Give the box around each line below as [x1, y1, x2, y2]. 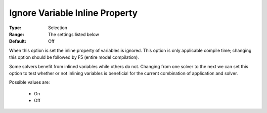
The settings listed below [48, 31, 99, 37]
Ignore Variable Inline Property [9, 7, 138, 18]
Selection [48, 25, 68, 31]
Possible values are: [9, 79, 50, 85]
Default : [9, 38, 27, 44]
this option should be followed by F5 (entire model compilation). [9, 54, 139, 60]
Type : [9, 25, 22, 31]
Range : [9, 31, 24, 37]
